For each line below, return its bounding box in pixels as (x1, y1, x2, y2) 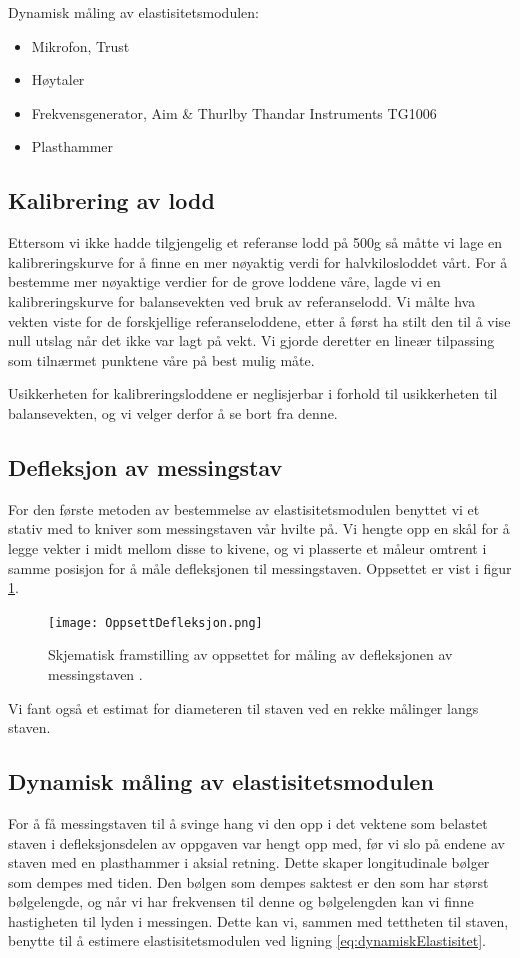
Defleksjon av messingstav (8, 451, 283, 482)
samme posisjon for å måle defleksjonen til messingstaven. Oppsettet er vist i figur (8, 557, 512, 578)
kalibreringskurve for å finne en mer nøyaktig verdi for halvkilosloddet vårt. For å (8, 251, 508, 272)
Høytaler (31, 69, 85, 90)
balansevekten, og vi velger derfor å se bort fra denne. (8, 402, 338, 423)
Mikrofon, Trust (31, 35, 130, 56)
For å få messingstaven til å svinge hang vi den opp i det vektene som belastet (8, 812, 488, 833)
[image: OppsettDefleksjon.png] (48, 615, 263, 630)
